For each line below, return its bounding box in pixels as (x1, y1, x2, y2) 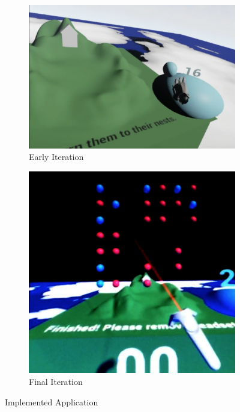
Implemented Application (5, 395, 98, 408)
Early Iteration (29, 150, 84, 163)
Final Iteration (29, 375, 83, 388)
